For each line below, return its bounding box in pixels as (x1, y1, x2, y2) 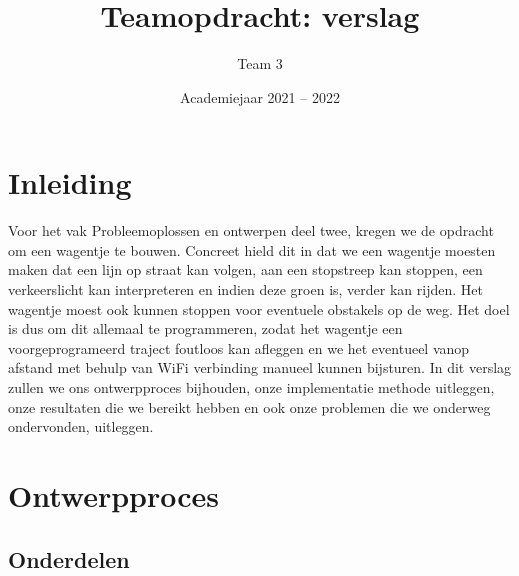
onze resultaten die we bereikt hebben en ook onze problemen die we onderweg (8, 396, 491, 417)
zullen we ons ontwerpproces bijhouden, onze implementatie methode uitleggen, (8, 377, 495, 397)
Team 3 (237, 53, 283, 74)
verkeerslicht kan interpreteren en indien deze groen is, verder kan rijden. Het (8, 279, 483, 300)
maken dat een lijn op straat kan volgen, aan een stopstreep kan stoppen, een (8, 259, 483, 280)
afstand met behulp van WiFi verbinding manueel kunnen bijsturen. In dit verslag (8, 357, 512, 378)
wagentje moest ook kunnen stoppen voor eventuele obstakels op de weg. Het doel (8, 298, 510, 319)
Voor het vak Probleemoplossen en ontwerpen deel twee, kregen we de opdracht (8, 220, 494, 241)
